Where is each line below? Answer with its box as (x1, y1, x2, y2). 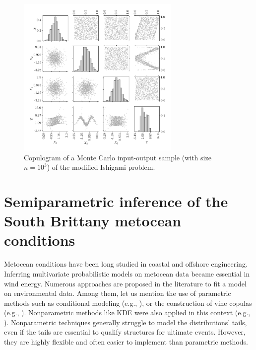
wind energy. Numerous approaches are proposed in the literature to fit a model (4, 278, 247, 288)
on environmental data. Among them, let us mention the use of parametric (4, 288, 231, 298)
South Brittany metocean (4, 210, 182, 231)
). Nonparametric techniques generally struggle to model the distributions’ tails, (4, 317, 247, 327)
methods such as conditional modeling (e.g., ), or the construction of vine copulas (4, 297, 252, 308)
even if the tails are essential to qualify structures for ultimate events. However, (4, 327, 246, 337)
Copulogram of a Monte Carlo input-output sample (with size (24, 152, 211, 162)
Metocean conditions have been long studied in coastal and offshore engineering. (4, 259, 248, 269)
